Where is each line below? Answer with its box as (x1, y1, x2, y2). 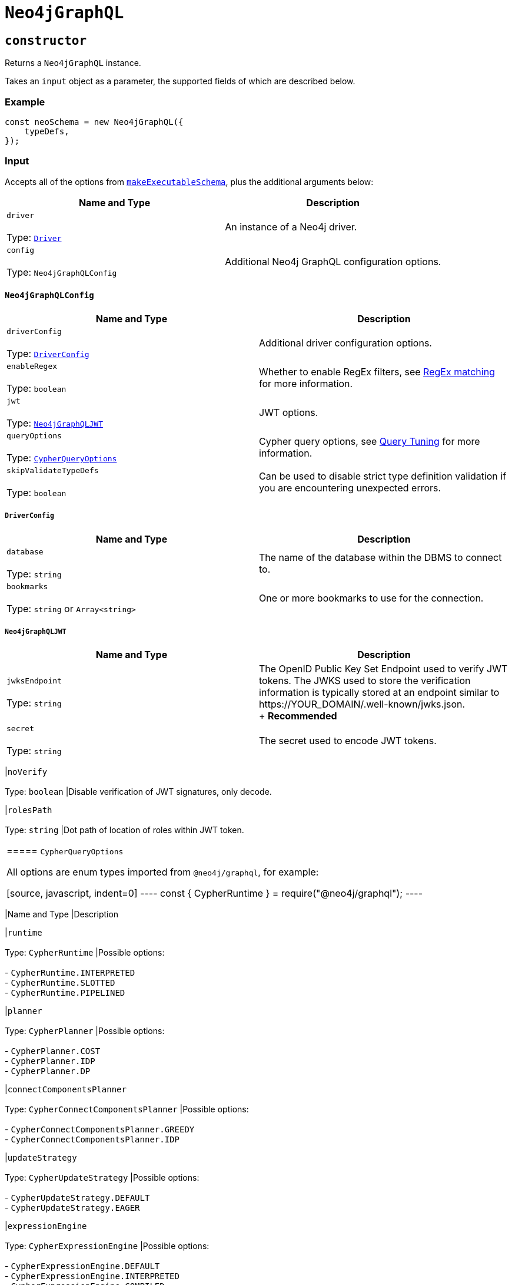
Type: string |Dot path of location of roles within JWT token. (5, 825, 244, 835)
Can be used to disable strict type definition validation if (259, 470, 507, 483)
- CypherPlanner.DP (5, 1066, 91, 1076)
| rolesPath (5, 805, 52, 815)
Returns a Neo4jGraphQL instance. (5, 58, 141, 68)
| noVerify (5, 767, 48, 777)
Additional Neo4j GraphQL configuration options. (225, 256, 441, 268)
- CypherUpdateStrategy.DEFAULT (5, 1192, 150, 1203)
